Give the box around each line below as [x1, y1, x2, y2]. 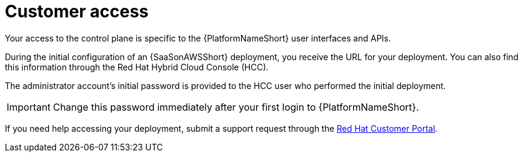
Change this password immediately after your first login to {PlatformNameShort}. [52, 100, 419, 113]
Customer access [5, 1, 149, 22]
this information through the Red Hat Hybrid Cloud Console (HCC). [5, 61, 269, 72]
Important [7, 100, 51, 113]
